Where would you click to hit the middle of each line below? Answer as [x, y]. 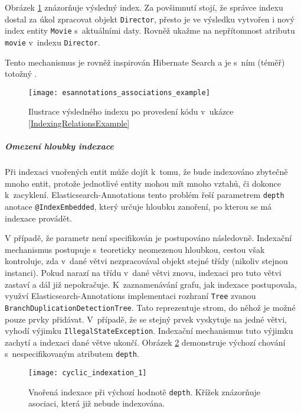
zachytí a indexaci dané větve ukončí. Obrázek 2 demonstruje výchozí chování [145, 342]
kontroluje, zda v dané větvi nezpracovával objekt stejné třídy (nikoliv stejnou [146, 261]
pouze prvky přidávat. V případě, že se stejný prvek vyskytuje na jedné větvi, [146, 319]
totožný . [21, 74]
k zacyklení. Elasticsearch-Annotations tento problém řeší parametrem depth [145, 195]
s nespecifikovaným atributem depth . [72, 354]
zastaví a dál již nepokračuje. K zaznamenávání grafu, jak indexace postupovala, [151, 284]
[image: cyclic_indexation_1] [88, 373]
